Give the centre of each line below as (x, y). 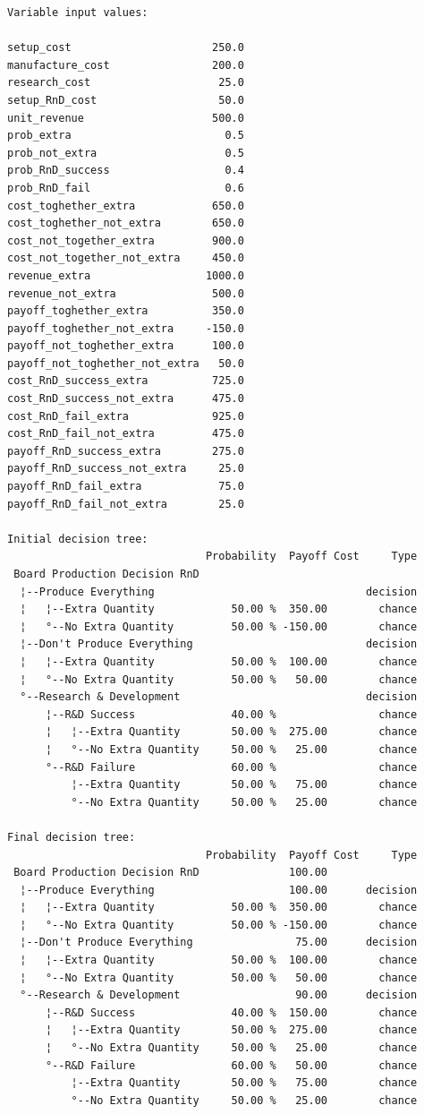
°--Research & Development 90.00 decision (219, 995)
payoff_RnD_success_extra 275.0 (126, 451)
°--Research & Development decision (219, 697)
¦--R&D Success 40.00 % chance (231, 714)
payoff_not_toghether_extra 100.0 (126, 346)
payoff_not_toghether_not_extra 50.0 (126, 363)
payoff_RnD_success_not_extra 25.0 (126, 469)
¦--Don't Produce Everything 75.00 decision (219, 943)
